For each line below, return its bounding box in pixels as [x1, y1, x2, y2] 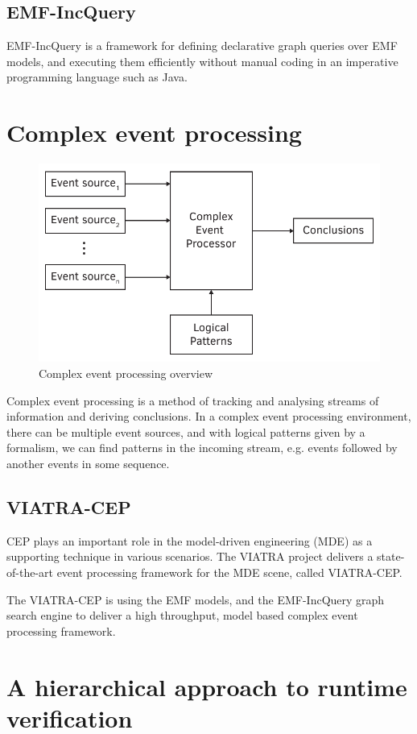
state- [377, 548, 405, 565]
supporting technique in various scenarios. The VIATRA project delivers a [6, 548, 374, 565]
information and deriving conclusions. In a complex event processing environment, [6, 408, 411, 425]
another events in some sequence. [6, 455, 170, 472]
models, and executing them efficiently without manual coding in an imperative [6, 52, 398, 69]
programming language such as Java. [6, 68, 188, 85]
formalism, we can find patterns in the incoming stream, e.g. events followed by [6, 439, 398, 456]
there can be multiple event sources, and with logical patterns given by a [6, 423, 365, 440]
